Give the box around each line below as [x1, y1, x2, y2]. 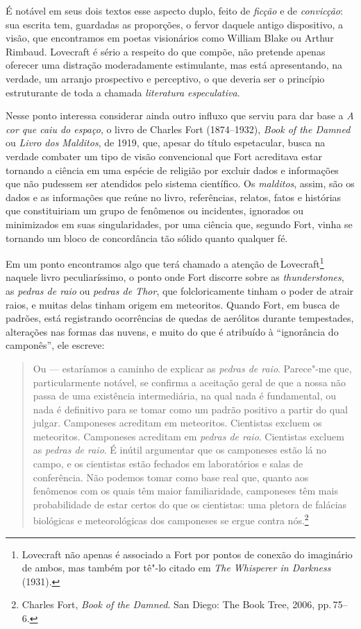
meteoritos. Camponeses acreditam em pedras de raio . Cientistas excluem [33, 429, 344, 443]
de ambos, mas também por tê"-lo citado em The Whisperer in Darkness [22, 560, 331, 575]
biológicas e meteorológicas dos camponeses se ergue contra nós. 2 [33, 511, 309, 528]
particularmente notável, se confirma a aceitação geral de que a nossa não [33, 374, 346, 389]
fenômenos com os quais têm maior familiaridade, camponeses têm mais [33, 483, 338, 498]
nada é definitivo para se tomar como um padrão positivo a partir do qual [33, 402, 348, 416]
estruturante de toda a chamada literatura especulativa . [6, 85, 240, 99]
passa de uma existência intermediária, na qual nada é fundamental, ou [33, 388, 337, 403]
